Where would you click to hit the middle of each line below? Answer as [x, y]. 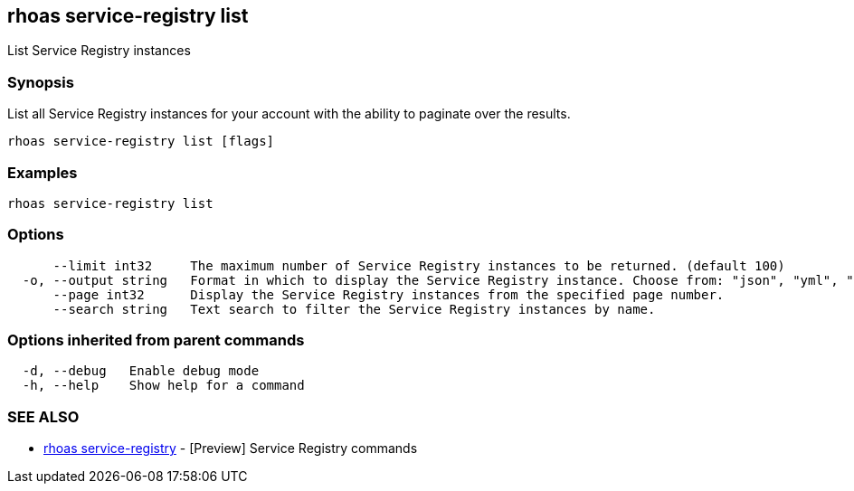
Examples [43, 172]
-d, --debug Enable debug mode [141, 371]
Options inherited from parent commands [156, 340]
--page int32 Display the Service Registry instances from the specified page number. [389, 294]
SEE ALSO [43, 416]
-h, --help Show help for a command [163, 386]
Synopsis [41, 82]
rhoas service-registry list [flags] [141, 142]
